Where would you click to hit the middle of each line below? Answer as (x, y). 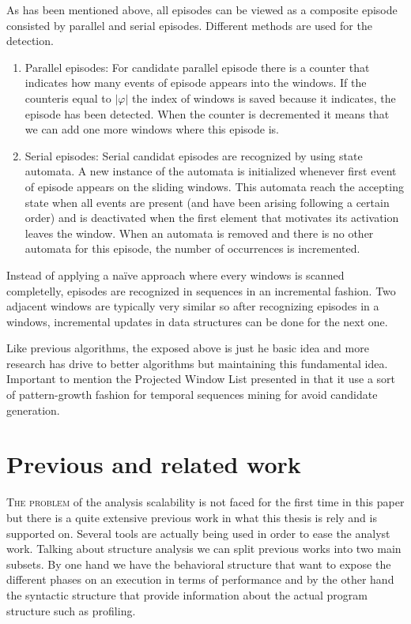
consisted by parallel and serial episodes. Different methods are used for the (189, 25)
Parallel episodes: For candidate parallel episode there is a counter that (197, 67)
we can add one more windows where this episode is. (152, 129)
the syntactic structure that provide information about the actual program (187, 594)
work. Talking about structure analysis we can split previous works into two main (204, 549)
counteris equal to (68, 98)
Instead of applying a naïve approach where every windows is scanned (175, 274)
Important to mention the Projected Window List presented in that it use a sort (201, 379)
